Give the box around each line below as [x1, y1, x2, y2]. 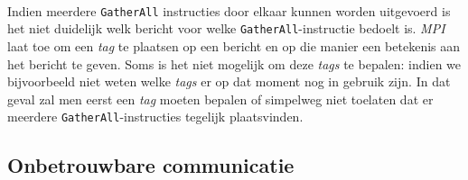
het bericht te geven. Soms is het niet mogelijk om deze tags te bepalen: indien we [7, 54, 462, 73]
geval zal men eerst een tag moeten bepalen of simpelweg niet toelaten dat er [7, 89, 434, 108]
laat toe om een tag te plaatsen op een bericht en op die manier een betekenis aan [7, 36, 461, 55]
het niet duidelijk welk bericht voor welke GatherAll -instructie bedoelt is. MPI [7, 19, 445, 38]
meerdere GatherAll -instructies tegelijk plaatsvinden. [7, 107, 304, 126]
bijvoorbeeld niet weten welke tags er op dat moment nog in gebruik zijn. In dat [7, 72, 451, 91]
